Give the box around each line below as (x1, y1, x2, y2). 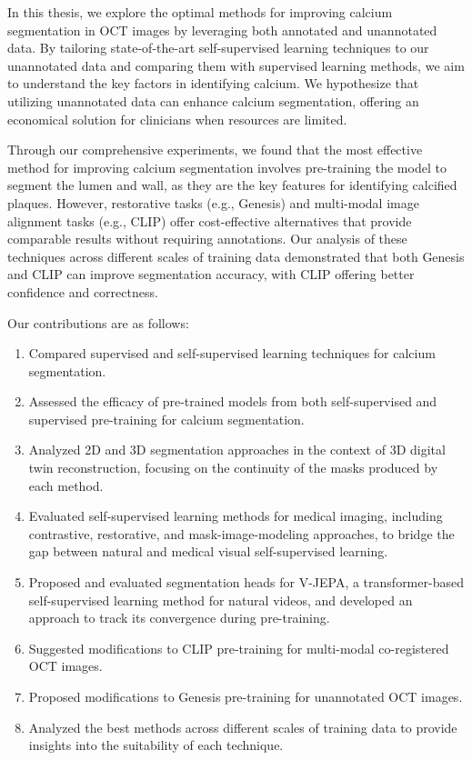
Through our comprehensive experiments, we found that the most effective (7, 140, 423, 159)
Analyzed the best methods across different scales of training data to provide (28, 717, 457, 736)
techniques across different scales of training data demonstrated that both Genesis (7, 246, 465, 265)
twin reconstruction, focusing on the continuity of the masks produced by (28, 458, 438, 477)
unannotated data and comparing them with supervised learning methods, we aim (7, 55, 465, 75)
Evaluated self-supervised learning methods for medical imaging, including (28, 506, 443, 525)
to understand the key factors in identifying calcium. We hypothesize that (7, 74, 419, 93)
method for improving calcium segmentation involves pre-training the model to (7, 157, 447, 176)
